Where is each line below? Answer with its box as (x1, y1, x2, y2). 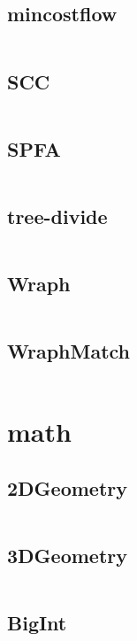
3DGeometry (7, 542, 127, 569)
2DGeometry (7, 474, 127, 501)
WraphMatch (7, 337, 131, 365)
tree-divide (7, 203, 108, 229)
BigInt (7, 609, 67, 637)
